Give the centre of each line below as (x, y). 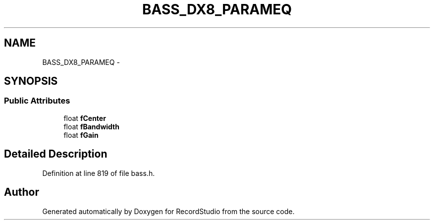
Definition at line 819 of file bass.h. (99, 173)
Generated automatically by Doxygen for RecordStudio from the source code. (168, 211)
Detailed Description (56, 154)
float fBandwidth (91, 126)
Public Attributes (37, 101)
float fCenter (85, 118)
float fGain (81, 135)
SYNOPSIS (31, 81)
